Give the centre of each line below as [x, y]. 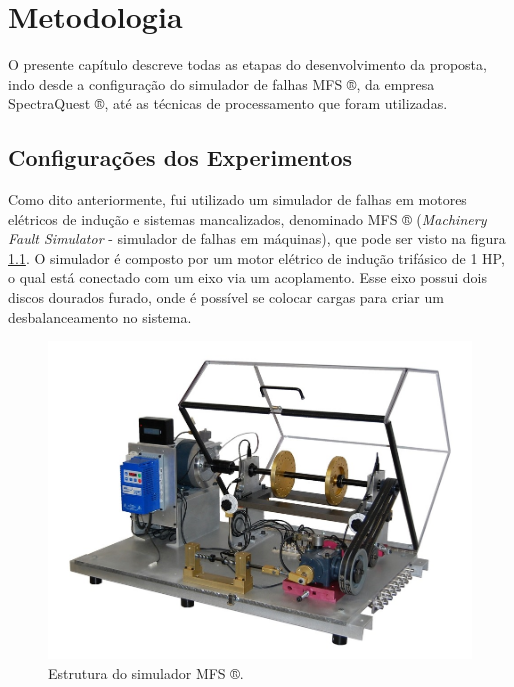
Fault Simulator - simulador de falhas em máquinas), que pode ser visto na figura [257, 238]
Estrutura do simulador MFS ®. [146, 672]
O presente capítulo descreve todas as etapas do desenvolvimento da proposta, [247, 64]
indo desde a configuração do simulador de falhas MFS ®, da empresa [221, 83]
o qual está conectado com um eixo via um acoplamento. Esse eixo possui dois [247, 277]
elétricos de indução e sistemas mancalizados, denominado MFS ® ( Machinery [247, 218]
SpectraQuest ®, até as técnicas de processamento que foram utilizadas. [228, 103]
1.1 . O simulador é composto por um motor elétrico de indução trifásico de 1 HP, [256, 257]
